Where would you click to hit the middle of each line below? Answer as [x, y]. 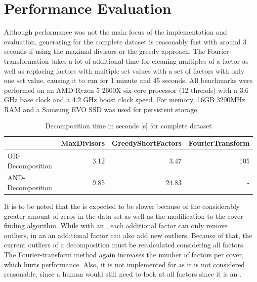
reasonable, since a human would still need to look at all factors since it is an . [123, 274]
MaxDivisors [83, 143]
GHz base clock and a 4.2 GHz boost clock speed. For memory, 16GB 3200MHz [125, 100]
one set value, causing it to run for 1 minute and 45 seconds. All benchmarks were [128, 80]
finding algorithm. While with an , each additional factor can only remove [116, 225]
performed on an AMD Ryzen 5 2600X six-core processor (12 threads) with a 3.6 [126, 90]
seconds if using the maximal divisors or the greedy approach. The [105, 51]
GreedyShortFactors [147, 143]
